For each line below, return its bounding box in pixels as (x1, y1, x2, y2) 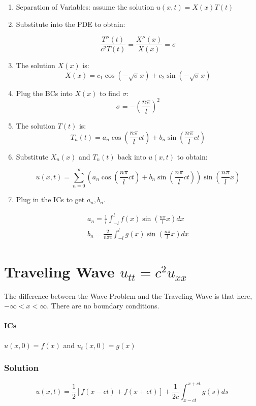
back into (117, 151, 146, 162)
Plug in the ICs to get (16, 194, 85, 205)
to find (100, 87, 120, 98)
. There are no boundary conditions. (47, 300, 159, 311)
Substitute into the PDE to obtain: (16, 18, 125, 29)
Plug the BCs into (16, 87, 73, 98)
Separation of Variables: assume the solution (16, 2, 154, 12)
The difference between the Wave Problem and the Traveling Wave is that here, (4, 290, 252, 301)
